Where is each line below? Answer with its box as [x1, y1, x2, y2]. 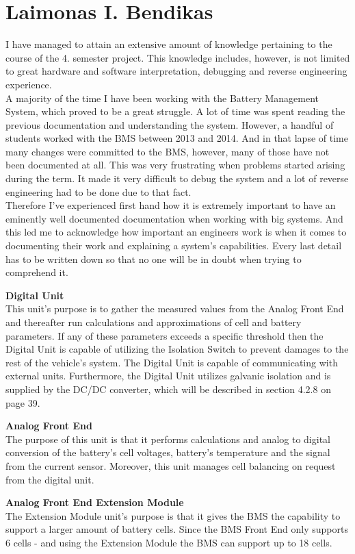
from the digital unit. [5, 472, 94, 486]
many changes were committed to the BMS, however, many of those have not [5, 144, 330, 158]
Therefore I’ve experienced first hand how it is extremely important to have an [5, 198, 336, 212]
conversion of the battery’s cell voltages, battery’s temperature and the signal [5, 445, 330, 459]
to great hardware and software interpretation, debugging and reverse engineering [5, 64, 347, 78]
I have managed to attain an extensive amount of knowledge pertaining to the [5, 37, 332, 51]
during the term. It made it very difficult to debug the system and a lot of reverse [5, 171, 349, 186]
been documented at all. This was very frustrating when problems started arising [5, 158, 345, 172]
